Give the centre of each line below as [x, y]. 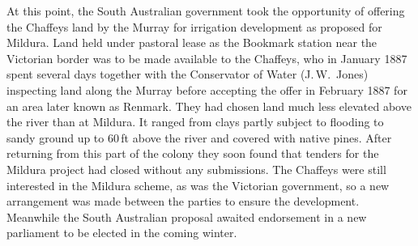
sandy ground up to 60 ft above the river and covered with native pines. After [199, 137]
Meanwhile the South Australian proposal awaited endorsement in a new [187, 216]
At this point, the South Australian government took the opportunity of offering [206, 11]
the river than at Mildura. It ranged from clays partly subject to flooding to [195, 122]
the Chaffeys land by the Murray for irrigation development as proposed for [194, 26]
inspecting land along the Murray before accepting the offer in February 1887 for [207, 89]
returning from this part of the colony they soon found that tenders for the [193, 153]
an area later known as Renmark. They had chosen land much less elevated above [209, 106]
